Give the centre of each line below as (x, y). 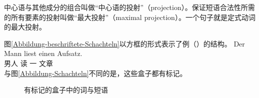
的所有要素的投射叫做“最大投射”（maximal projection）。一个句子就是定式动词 (130, 17)
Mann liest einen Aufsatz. (43, 53)
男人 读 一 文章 (28, 63)
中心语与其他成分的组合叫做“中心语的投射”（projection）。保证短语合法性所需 (129, 7)
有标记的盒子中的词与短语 (66, 90)
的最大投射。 (25, 27)
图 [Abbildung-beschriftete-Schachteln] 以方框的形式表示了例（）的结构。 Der (124, 43)
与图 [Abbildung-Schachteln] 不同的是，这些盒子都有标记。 (95, 73)
